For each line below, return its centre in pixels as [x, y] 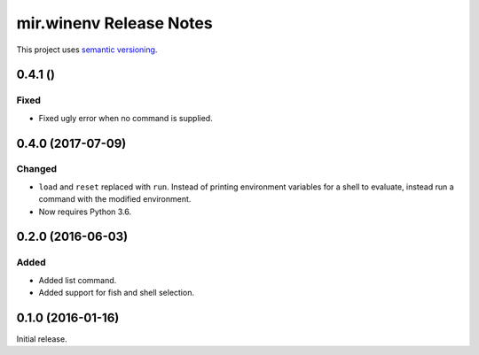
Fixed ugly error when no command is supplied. [126, 118]
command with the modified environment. [115, 199]
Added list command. [78, 280]
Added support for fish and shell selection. [117, 293]
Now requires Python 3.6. [85, 212]
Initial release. [42, 339]
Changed [37, 169]
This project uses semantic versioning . [87, 50]
